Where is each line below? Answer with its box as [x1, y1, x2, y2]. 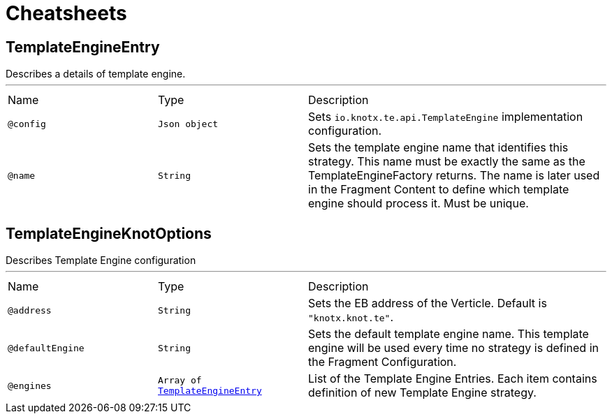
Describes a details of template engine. [6, 68, 186, 80]
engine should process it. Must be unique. [308, 196, 529, 211]
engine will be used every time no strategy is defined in [308, 341, 599, 355]
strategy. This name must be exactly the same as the [308, 154, 585, 169]
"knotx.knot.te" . [308, 310, 394, 325]
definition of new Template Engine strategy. [308, 385, 537, 400]
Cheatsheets [6, 1, 127, 25]
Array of [158, 375, 202, 386]
